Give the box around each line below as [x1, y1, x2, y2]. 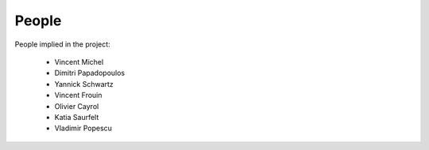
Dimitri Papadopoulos [54, 68, 126, 78]
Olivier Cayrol [54, 101, 99, 111]
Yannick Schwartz [54, 79, 114, 88]
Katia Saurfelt [54, 112, 99, 122]
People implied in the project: [14, 39, 110, 49]
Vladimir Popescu [54, 123, 113, 133]
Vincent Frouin [54, 91, 102, 100]
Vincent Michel [54, 57, 104, 66]
